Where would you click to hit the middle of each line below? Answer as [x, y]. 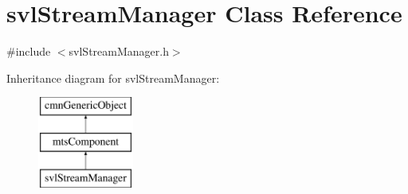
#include [29, 51]
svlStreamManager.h [119, 51]
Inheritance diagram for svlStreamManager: [113, 78]
